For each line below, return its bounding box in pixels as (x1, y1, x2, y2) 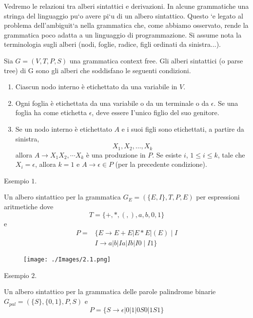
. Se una (214, 98, 238, 108)
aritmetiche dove (4, 201, 54, 211)
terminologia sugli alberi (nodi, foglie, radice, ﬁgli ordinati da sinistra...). (4, 39, 221, 49)
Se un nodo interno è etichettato (15, 123, 112, 134)
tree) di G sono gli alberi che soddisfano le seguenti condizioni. (4, 65, 191, 75)
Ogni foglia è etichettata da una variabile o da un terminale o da (15, 98, 209, 108)
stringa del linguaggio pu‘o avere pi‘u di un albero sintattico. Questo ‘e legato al (4, 10, 243, 20)
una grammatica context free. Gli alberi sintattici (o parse (69, 55, 243, 65)
